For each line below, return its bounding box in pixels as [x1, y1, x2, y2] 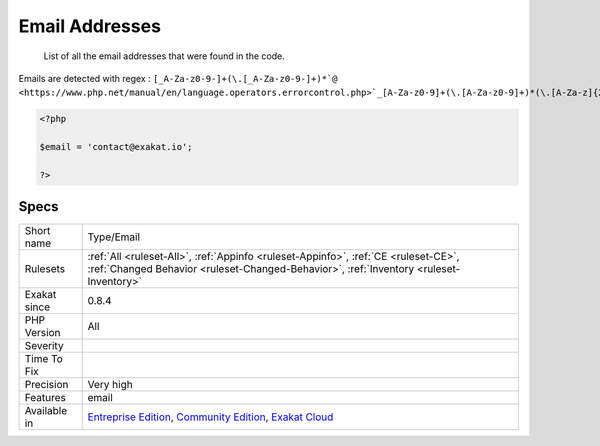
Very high [87, 378, 134, 392]
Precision [24, 378, 69, 392]
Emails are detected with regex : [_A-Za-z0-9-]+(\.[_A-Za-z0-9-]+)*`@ [18, 72, 338, 84]
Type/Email [87, 230, 140, 244]
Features [24, 391, 67, 405]
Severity [24, 339, 64, 353]
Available [24, 404, 68, 418]
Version [24, 326, 61, 340]
